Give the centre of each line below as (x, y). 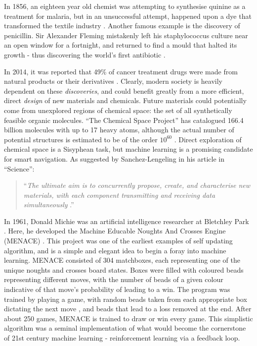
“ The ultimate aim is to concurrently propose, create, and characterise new (137, 185)
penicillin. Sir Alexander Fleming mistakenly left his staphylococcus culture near (126, 35)
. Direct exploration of (208, 139)
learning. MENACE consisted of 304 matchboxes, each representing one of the (122, 260)
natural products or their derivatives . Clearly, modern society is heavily (113, 81)
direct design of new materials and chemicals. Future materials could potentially (125, 100)
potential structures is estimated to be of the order (81, 139)
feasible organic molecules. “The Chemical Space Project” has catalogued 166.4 (124, 120)
